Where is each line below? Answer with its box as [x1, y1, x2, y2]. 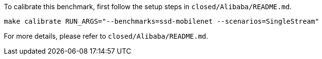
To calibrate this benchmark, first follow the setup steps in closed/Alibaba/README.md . [4, 2, 292, 11]
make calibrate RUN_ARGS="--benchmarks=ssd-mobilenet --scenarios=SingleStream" [4, 17, 320, 25]
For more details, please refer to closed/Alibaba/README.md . [4, 32, 208, 40]
